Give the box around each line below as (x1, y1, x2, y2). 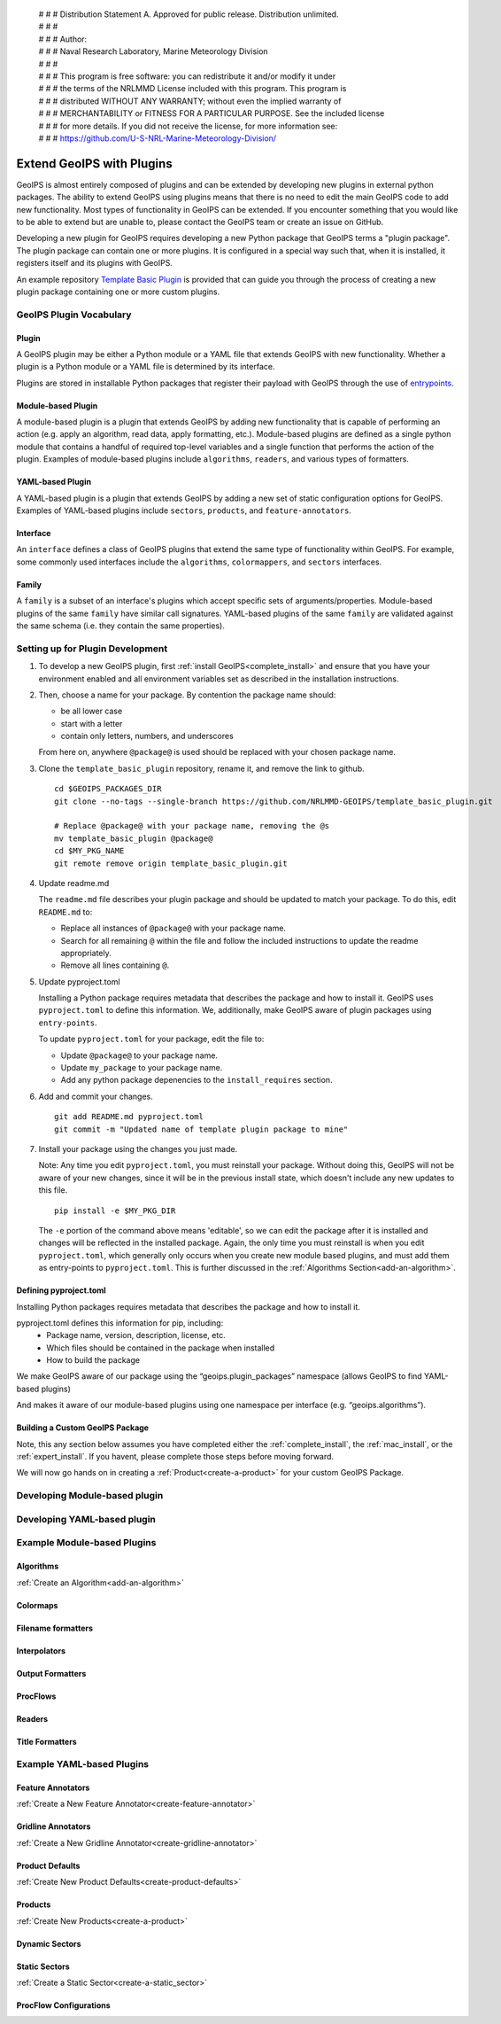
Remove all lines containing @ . (60, 960, 170, 970)
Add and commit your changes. (38, 1091, 154, 1102)
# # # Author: (38, 34, 88, 44)
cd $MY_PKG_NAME (54, 846, 125, 856)
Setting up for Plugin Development (16, 642, 168, 655)
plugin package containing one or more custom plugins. (16, 286, 220, 297)
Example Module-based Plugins (16, 1537, 157, 1549)
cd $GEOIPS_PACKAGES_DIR (54, 784, 162, 794)
